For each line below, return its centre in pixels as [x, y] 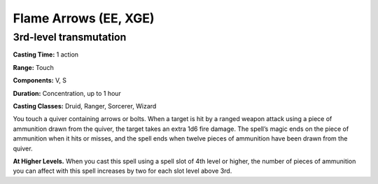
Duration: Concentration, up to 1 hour [67, 93]
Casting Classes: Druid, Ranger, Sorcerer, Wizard [85, 106]
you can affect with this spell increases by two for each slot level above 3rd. [122, 171]
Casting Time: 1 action [46, 55]
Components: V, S [40, 80]
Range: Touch [33, 67]
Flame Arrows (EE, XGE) [84, 18]
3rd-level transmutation [70, 37]
